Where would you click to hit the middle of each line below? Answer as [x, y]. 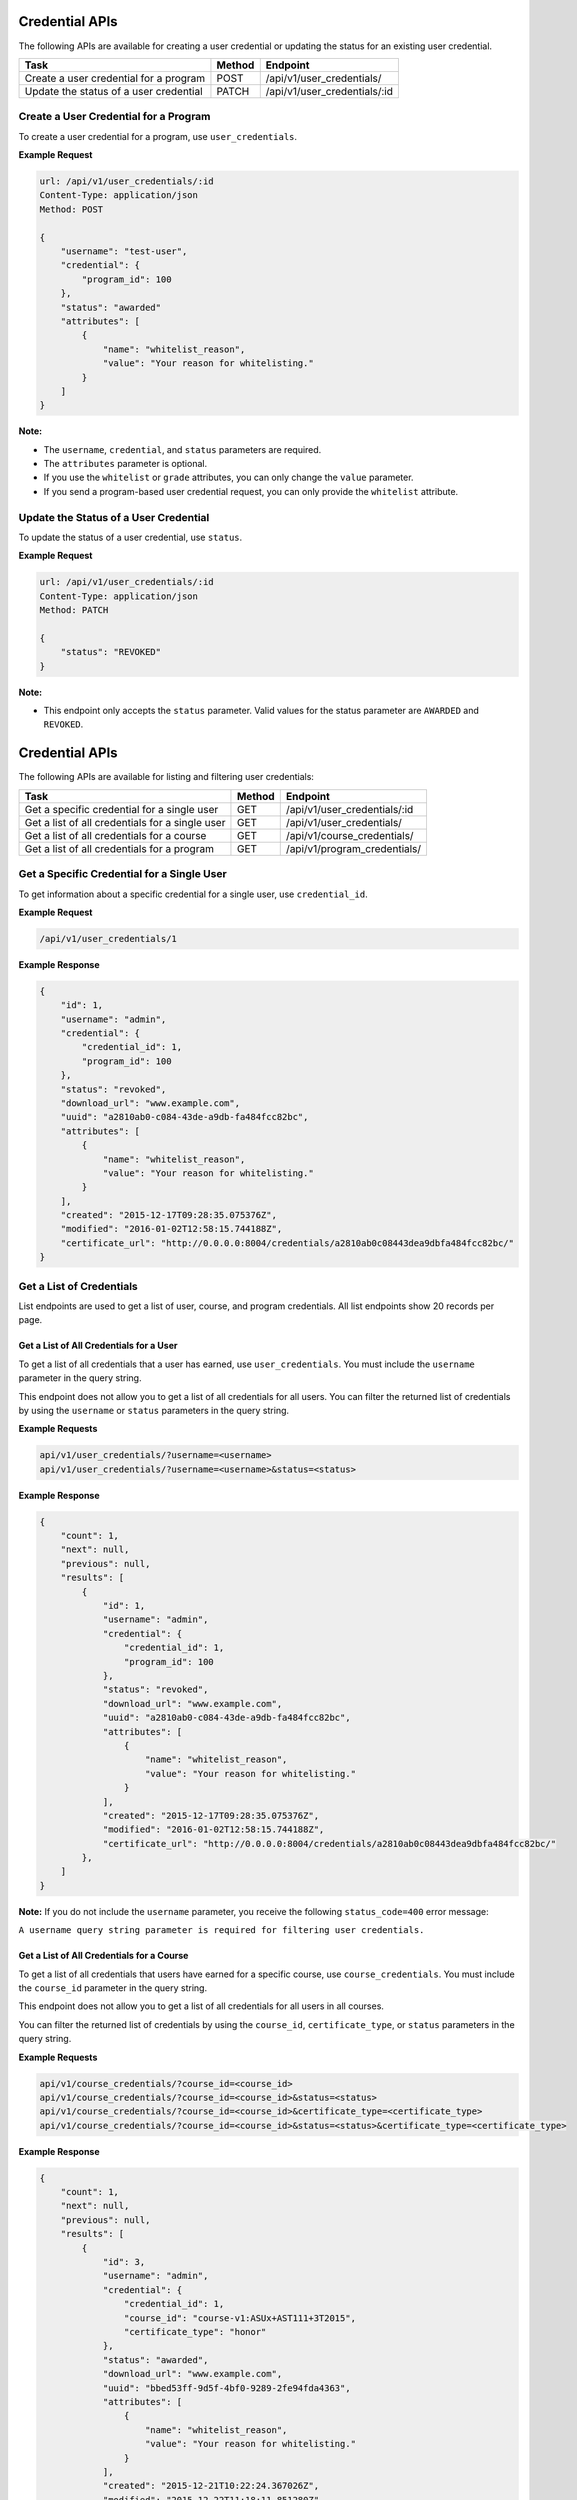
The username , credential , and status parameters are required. [182, 449]
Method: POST [71, 209]
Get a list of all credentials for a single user [125, 822]
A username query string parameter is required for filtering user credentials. [221, 1930]
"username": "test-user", [124, 251]
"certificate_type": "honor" [195, 2331]
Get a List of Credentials [78, 1286]
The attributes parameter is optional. [125, 464]
